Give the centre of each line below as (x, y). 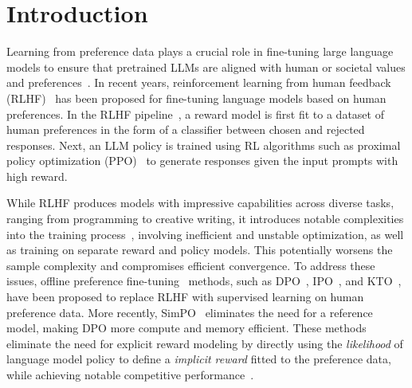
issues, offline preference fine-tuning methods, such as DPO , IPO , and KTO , (204, 281)
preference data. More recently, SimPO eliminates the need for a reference (190, 312)
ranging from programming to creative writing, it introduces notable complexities (205, 219)
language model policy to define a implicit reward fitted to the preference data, (199, 359)
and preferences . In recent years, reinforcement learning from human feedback (199, 82)
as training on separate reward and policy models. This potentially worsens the (200, 250)
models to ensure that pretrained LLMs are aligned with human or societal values (206, 67)
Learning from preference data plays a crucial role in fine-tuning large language (200, 51)
